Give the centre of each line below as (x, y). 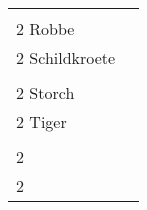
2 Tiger (41, 121)
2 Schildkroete (66, 57)
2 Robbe (45, 28)
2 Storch (45, 92)
